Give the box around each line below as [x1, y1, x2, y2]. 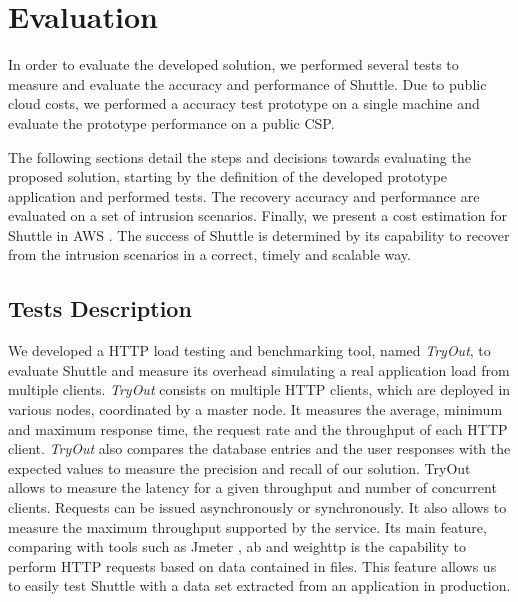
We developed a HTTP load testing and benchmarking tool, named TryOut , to [8, 340, 491, 361]
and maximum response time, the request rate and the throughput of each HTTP [8, 418, 508, 439]
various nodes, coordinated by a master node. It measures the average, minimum [8, 399, 503, 420]
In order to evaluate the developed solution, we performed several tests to [8, 54, 459, 75]
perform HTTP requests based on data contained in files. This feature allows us [8, 555, 497, 576]
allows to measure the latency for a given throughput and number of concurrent [8, 477, 497, 498]
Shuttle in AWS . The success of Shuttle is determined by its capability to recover [8, 224, 510, 245]
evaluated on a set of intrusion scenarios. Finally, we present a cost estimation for [8, 205, 508, 226]
